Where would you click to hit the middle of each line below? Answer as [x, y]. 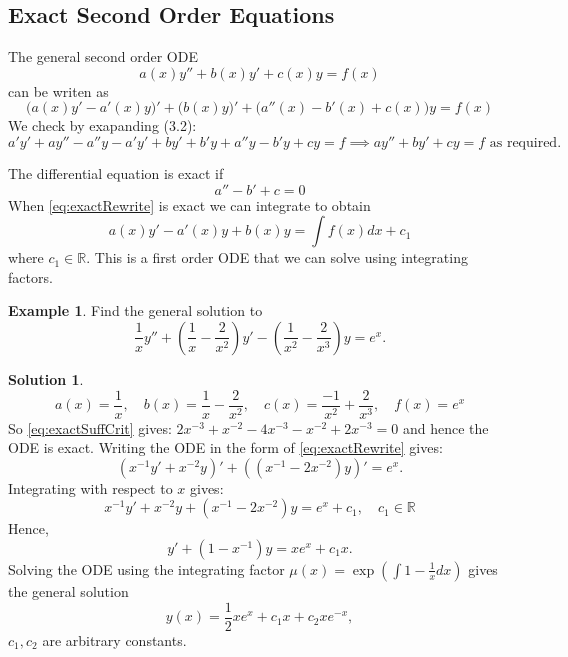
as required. [525, 142]
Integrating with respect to [90, 487]
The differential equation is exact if [116, 172]
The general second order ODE [103, 56]
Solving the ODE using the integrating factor [146, 568]
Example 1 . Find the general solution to [135, 310]
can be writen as [58, 90]
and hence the [445, 427]
